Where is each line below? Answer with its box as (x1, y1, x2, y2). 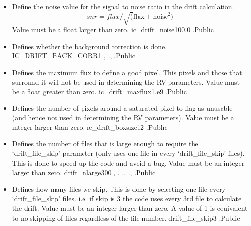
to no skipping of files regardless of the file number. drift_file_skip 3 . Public (12, 212, 240, 223)
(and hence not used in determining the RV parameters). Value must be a (12, 112, 234, 123)
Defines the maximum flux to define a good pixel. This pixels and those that (12, 67, 242, 77)
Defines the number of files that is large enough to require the (12, 138, 198, 149)
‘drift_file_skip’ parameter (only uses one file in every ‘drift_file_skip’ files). (12, 148, 245, 158)
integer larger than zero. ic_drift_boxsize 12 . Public (12, 122, 167, 132)
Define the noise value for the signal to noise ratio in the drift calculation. (12, 1, 234, 11)
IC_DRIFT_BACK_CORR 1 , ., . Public (12, 50, 136, 61)
